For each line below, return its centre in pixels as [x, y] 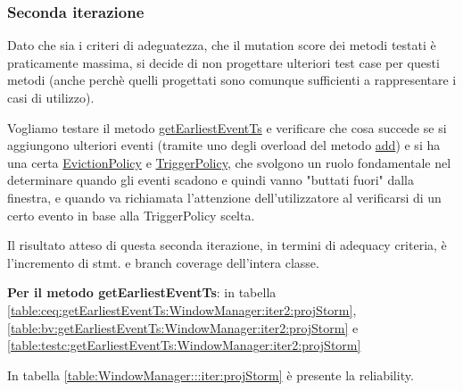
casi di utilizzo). [51, 97]
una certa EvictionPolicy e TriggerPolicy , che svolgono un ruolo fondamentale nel [229, 162]
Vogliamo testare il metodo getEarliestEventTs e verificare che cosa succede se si [227, 127]
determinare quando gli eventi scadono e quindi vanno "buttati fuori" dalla [211, 180]
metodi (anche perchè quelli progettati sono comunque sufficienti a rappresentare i [232, 80]
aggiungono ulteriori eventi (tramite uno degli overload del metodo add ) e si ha [224, 145]
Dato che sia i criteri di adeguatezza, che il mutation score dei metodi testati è [222, 45]
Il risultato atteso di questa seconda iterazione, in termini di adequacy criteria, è [227, 245]
